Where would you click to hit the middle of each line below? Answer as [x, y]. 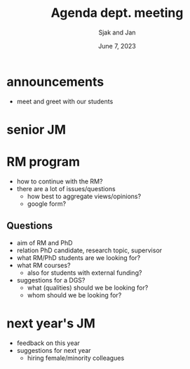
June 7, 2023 [117, 46]
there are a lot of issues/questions [66, 188]
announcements [55, 82]
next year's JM [51, 323]
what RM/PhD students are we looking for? [79, 257]
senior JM [36, 130]
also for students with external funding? [84, 273]
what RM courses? [43, 265]
